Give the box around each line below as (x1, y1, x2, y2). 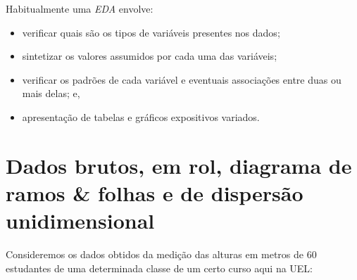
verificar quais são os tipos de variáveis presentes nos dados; (22, 25, 280, 39)
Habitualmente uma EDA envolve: (6, 1, 154, 15)
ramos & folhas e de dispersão (6, 178, 303, 207)
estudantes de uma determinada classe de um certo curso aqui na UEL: (6, 260, 313, 275)
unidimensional (6, 206, 155, 235)
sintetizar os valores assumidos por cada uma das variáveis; (22, 49, 277, 63)
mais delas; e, (22, 86, 80, 101)
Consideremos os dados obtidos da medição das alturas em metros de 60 (6, 247, 317, 262)
